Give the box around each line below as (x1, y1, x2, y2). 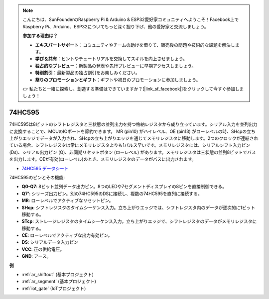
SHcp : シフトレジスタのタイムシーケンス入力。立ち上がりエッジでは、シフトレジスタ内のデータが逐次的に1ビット (21, 204, 256, 210)
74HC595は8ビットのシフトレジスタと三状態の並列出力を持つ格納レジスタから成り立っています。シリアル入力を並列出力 (9, 121, 258, 127)
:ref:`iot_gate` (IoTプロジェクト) (21, 285, 86, 291)
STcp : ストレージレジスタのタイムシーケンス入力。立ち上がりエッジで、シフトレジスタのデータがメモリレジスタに (21, 218, 257, 224)
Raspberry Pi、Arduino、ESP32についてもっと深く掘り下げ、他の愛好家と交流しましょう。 (22, 23, 209, 29)
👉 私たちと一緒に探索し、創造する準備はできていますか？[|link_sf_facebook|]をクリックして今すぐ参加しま (22, 86, 244, 92)
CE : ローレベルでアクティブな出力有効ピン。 (21, 232, 113, 238)
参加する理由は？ (22, 33, 58, 39)
